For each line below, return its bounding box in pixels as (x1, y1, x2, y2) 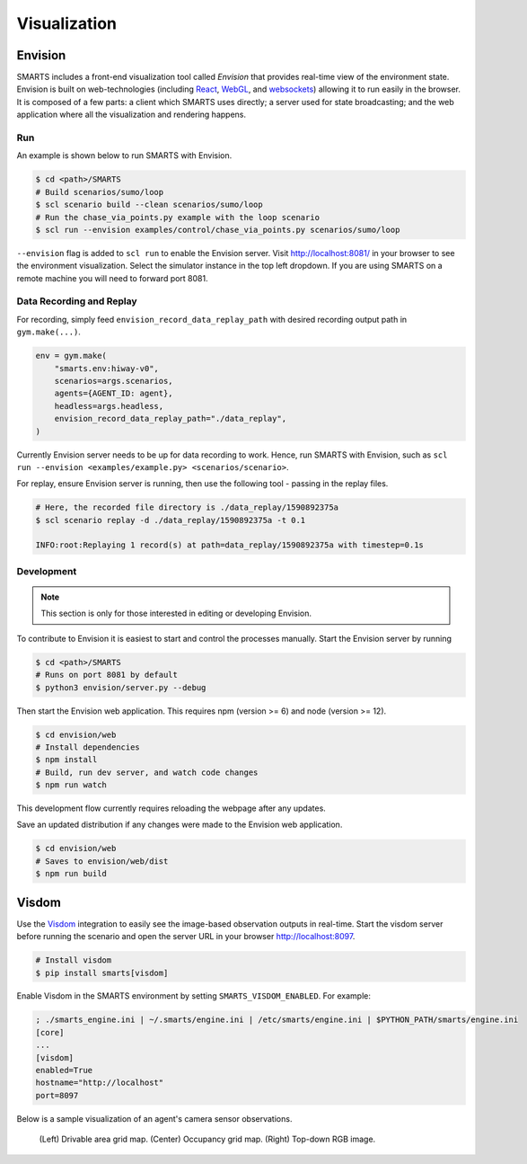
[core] (35, 1027, 65, 1037)
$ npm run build (35, 868, 108, 879)
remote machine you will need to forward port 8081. (16, 272, 208, 283)
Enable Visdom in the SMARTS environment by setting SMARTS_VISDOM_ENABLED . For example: (16, 991, 372, 1001)
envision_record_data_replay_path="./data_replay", (54, 413, 287, 424)
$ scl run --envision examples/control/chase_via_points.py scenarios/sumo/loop (35, 225, 400, 235)
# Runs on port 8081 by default (35, 670, 179, 680)
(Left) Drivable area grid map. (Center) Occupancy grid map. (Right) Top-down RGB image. (39, 1133, 376, 1145)
